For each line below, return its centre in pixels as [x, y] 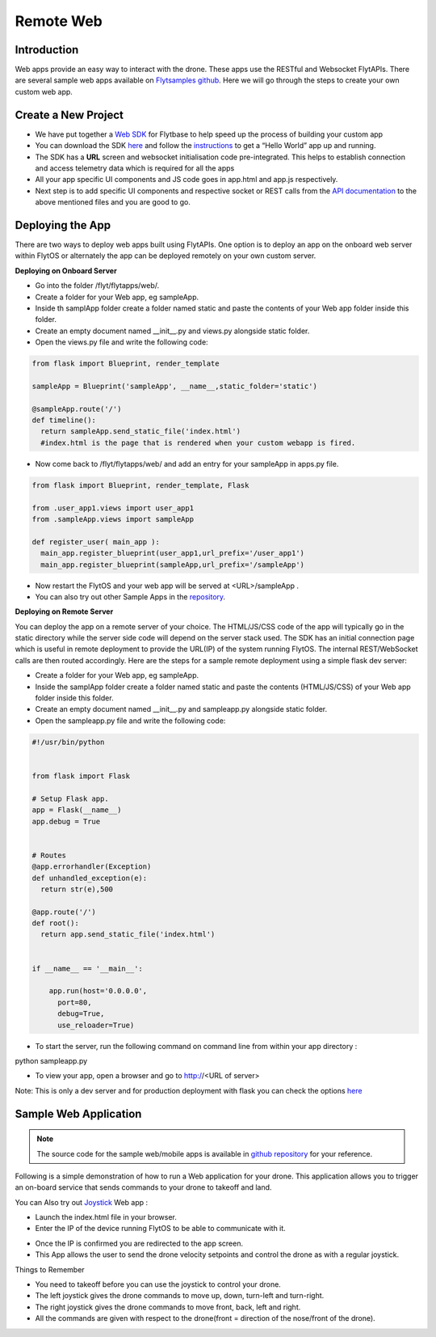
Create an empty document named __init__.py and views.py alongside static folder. [172, 331]
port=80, [75, 1002]
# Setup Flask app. [70, 798]
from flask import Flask [81, 776]
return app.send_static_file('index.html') [128, 935]
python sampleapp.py [51, 1060]
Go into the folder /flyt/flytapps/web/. [97, 286]
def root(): [56, 923]
